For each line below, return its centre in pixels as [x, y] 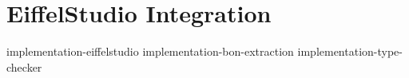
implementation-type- [350, 51]
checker [24, 66]
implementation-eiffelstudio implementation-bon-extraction [150, 51]
